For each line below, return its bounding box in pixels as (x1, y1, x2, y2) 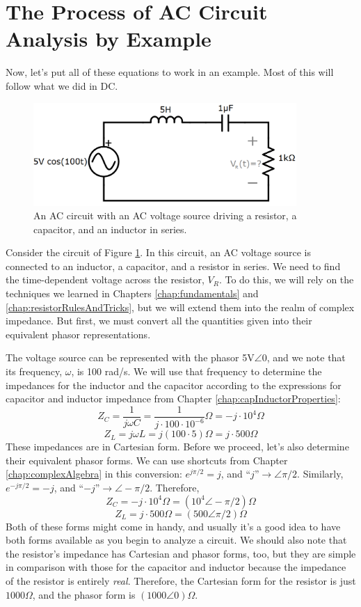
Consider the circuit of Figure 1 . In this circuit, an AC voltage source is (6, 245, 311, 260)
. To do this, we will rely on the (218, 272, 354, 287)
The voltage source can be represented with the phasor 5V (6, 350, 255, 365)
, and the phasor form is (32, 587, 136, 601)
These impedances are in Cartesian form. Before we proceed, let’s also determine (6, 439, 349, 454)
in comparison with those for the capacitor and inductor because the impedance (6, 560, 346, 574)
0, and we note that (262, 350, 346, 365)
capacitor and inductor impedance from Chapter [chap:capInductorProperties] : (6, 391, 341, 406)
